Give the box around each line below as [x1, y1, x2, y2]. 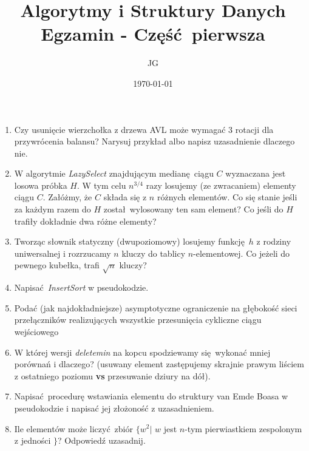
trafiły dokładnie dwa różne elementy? [14, 214, 157, 227]
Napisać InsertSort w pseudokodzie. [14, 281, 149, 294]
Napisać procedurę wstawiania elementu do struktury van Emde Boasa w [14, 390, 288, 402]
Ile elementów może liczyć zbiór [14, 422, 133, 435]
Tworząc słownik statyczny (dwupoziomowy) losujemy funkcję [14, 235, 245, 248]
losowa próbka [14, 178, 67, 191]
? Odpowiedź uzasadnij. [58, 434, 146, 447]
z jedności [14, 434, 51, 447]
